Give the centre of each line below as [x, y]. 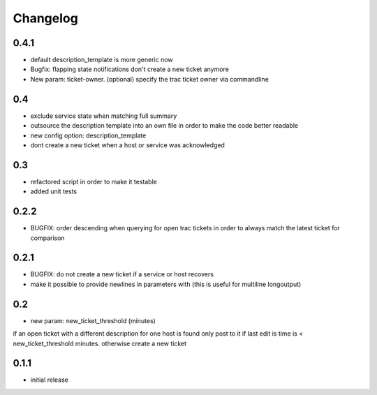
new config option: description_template [88, 135]
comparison [48, 238]
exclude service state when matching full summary [104, 116]
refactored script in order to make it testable [94, 181]
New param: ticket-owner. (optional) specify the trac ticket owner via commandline [149, 79]
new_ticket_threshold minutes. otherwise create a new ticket [100, 343]
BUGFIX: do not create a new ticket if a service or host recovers [122, 274]
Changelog [45, 18]
